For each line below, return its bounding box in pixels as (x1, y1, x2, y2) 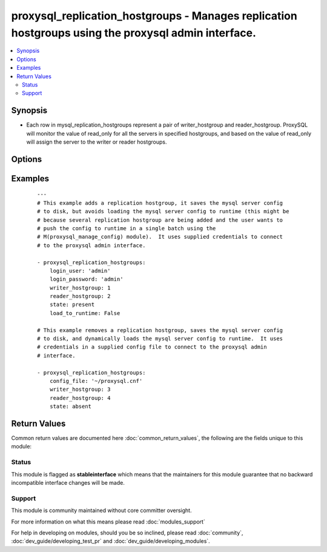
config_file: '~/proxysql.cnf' (49, 377, 143, 384)
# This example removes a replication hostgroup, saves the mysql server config (37, 327, 283, 333)
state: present (49, 301, 95, 308)
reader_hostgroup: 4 (49, 394, 111, 401)
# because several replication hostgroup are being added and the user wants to (37, 216, 283, 224)
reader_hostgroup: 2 (49, 293, 111, 300)
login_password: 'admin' (49, 276, 124, 283)
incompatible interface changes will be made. (11, 479, 125, 486)
